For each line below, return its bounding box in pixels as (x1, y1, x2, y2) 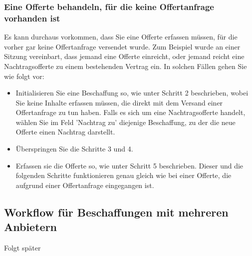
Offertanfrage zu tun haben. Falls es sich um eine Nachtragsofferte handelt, (15, 107, 246, 117)
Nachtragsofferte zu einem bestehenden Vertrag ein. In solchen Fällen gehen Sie (4, 60, 247, 71)
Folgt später (4, 242, 41, 253)
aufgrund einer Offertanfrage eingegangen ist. (15, 179, 154, 190)
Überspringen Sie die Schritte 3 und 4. (15, 143, 133, 154)
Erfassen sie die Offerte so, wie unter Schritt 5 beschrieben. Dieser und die (15, 160, 244, 170)
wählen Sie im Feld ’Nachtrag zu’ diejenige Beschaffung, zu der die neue (15, 116, 236, 127)
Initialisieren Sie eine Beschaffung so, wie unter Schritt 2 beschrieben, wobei (15, 87, 249, 98)
